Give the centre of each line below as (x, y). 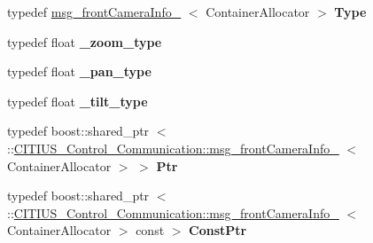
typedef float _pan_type (79, 71)
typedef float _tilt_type (78, 101)
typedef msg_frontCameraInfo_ (94, 12)
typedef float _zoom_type (85, 41)
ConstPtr (218, 230)
